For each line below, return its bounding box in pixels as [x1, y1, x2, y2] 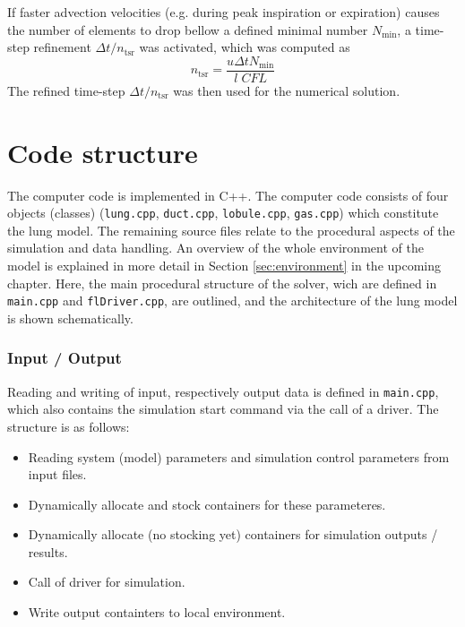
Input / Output [7, 347, 122, 369]
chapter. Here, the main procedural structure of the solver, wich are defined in [7, 273, 437, 292]
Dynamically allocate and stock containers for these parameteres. [28, 494, 386, 513]
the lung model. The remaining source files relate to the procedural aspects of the [7, 220, 455, 239]
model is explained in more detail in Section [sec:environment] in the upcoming [7, 256, 442, 274]
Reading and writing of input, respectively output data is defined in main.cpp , [7, 382, 439, 400]
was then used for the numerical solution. [173, 81, 400, 99]
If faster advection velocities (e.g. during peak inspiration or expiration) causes [7, 3, 440, 21]
